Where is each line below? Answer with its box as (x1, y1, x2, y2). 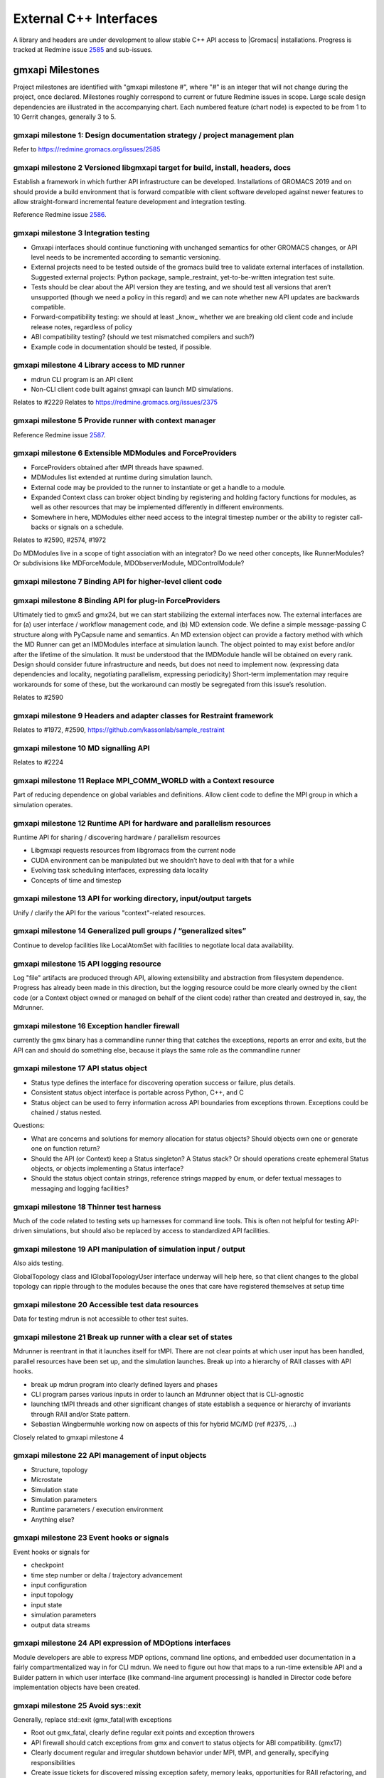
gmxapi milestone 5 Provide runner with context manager (13, 416, 216, 426)
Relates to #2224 (13, 758, 64, 767)
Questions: (13, 1121, 46, 1130)
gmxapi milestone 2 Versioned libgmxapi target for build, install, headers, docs (13, 162, 292, 172)
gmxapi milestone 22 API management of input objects (13, 1451, 207, 1461)
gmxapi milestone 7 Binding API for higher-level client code (13, 577, 223, 586)
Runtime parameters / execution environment (31, 1505, 164, 1514)
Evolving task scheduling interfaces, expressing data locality (31, 866, 209, 875)
